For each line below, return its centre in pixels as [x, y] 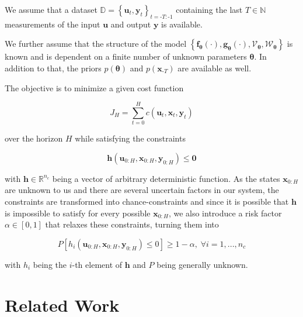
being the [50, 264]
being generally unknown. [202, 264]
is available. [182, 24]
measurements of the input [53, 24]
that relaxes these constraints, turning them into [132, 224]
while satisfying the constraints [130, 138]
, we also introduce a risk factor [225, 213]
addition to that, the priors [53, 68]
